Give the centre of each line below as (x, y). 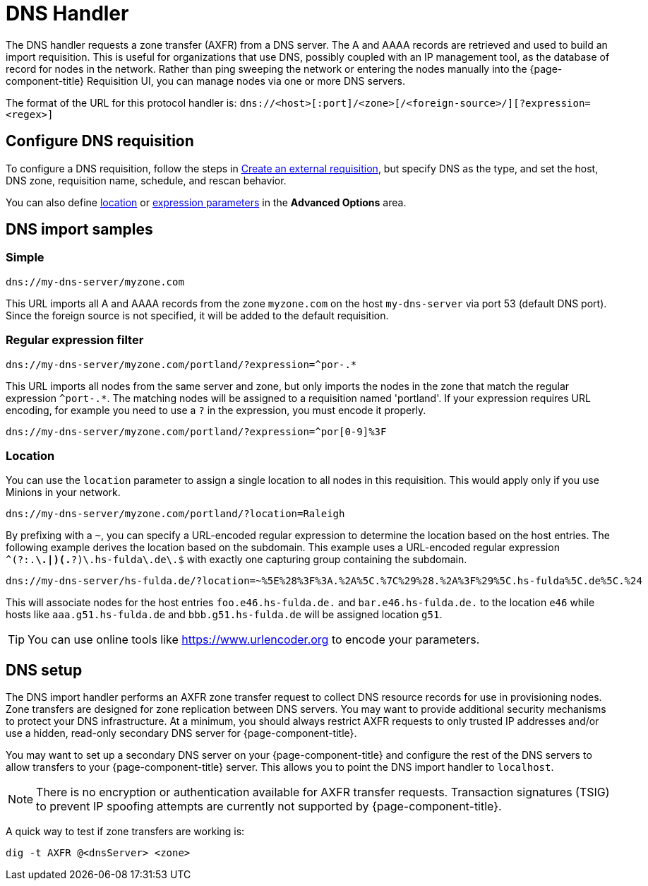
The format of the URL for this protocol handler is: (121, 102)
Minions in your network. (63, 492)
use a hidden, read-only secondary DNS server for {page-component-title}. (181, 733)
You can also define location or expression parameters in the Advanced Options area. (206, 202)
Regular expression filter (75, 340)
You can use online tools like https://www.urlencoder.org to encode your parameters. (254, 640)
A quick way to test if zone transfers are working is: (125, 832)
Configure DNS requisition (100, 141)
